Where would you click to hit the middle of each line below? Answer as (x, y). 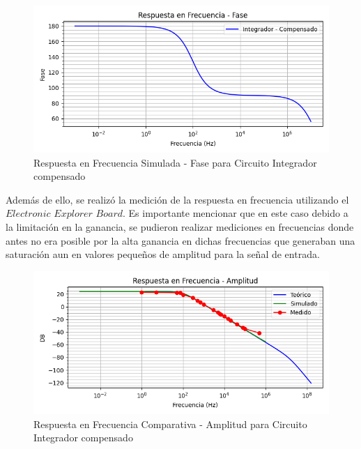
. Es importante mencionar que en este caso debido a (236, 213)
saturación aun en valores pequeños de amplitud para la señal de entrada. (163, 254)
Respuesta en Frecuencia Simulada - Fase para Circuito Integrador (175, 162)
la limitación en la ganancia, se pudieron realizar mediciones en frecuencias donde (180, 227)
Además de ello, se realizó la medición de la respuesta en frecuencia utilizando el (177, 199)
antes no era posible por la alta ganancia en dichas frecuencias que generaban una (180, 240)
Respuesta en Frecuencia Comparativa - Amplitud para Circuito (170, 424)
